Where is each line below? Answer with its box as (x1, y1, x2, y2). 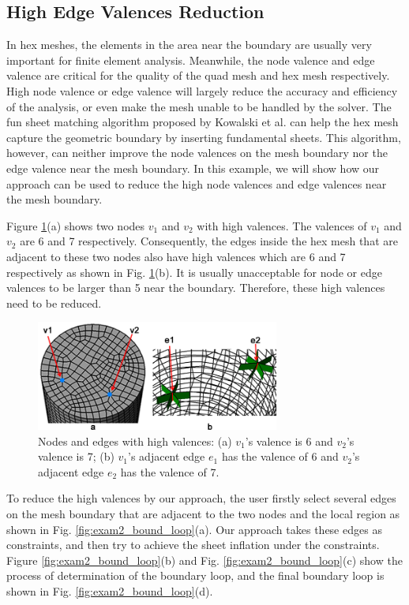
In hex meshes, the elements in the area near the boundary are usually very (6, 36, 372, 53)
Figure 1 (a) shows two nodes (6, 217, 145, 233)
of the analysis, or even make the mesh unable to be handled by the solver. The (6, 98, 392, 114)
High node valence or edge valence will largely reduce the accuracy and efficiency (6, 82, 398, 99)
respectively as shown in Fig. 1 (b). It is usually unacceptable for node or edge (6, 263, 382, 280)
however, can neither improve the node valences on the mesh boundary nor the (6, 144, 388, 161)
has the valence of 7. (120, 463, 220, 480)
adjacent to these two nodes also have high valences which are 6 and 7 (6, 248, 346, 264)
